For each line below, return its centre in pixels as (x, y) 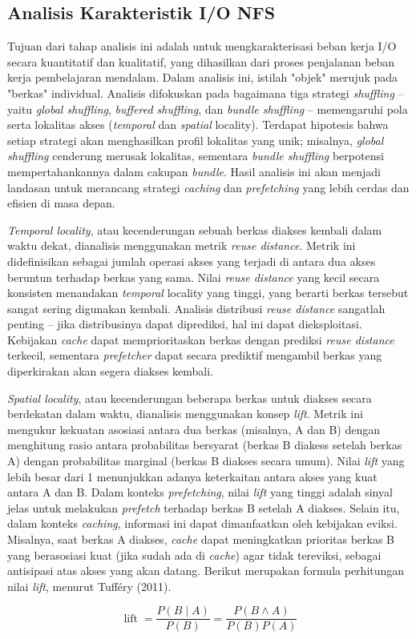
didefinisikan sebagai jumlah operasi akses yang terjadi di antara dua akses (192, 261)
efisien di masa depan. (61, 203)
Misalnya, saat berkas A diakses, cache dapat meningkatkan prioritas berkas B (201, 539)
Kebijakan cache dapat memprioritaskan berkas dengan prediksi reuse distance (201, 339)
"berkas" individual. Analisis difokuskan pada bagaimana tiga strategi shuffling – (206, 92)
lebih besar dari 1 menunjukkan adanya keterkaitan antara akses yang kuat (192, 476)
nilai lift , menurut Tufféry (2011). (89, 586)
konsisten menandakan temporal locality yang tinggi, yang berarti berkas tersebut (208, 293)
